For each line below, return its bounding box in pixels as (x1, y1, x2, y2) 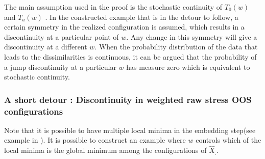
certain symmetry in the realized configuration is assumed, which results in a (4, 21, 245, 32)
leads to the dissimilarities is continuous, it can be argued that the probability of (4, 51, 257, 62)
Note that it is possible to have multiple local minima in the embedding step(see (4, 124, 256, 135)
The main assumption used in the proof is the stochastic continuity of (4, 2, 223, 12)
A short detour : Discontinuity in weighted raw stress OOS (4, 93, 252, 105)
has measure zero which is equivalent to (126, 61, 250, 72)
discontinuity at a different (4, 41, 87, 52)
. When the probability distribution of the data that (94, 41, 258, 52)
